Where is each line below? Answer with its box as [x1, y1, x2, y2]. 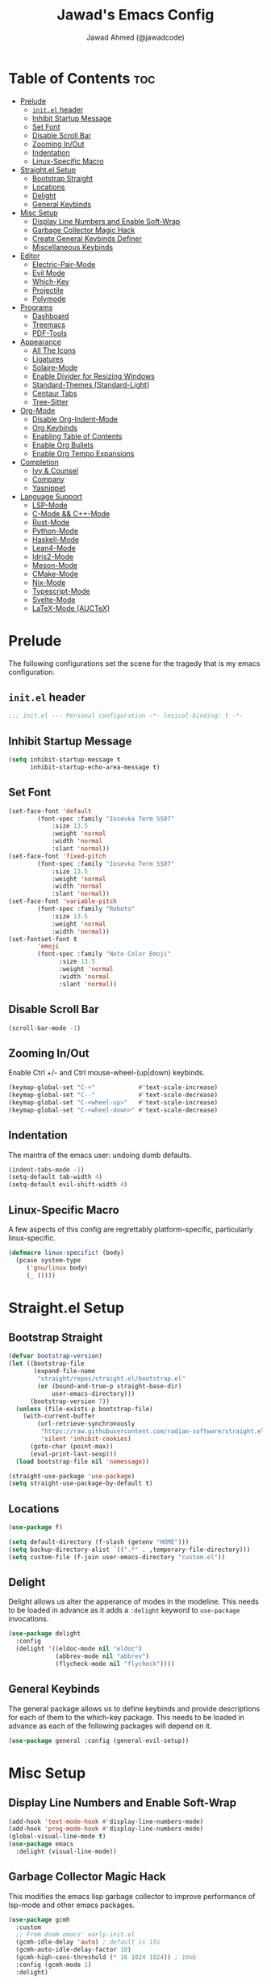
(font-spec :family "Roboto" [37, 905, 135, 914]
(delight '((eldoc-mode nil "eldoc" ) [15, 1645, 143, 1653]
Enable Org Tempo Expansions [31, 448, 135, 458]
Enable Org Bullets [31, 439, 94, 450]
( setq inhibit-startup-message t [8, 756, 121, 764]
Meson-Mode [31, 560, 78, 570]
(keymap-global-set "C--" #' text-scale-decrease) [8, 1091, 219, 1100]
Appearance [19, 337, 62, 346]
